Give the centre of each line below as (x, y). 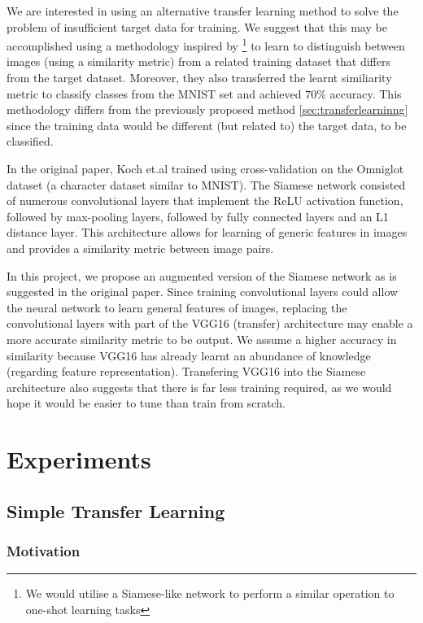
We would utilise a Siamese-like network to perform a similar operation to (210, 593)
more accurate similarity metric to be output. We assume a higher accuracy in (202, 339)
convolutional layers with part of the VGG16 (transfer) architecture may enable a (210, 323)
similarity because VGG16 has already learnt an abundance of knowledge (189, 355)
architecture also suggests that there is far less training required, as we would (199, 387)
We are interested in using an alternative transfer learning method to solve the (203, 11)
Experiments (79, 459)
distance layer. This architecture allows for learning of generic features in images (207, 232)
